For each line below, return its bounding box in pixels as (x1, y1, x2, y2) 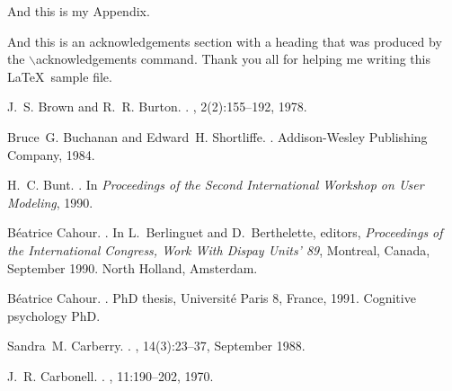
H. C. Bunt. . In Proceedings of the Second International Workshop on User (7, 175, 424, 194)
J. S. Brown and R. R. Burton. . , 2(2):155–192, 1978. (7, 97, 307, 116)
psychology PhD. (7, 306, 101, 324)
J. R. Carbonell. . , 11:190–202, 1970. (7, 366, 214, 385)
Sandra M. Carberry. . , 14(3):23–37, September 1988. (7, 336, 306, 355)
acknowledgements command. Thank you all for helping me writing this (36, 49, 430, 68)
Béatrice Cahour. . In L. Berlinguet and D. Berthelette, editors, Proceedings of (7, 223, 443, 242)
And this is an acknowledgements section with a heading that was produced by (7, 31, 442, 50)
